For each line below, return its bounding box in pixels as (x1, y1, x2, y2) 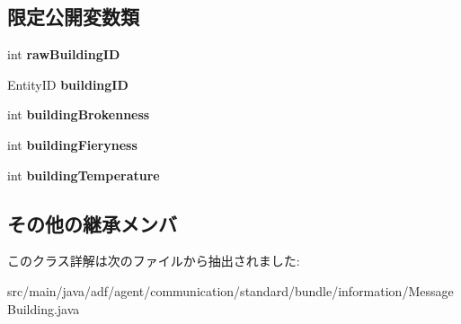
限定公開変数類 (7, 3, 139, 31)
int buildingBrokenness (7, 105, 150, 124)
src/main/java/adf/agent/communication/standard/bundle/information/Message (7, 281, 454, 300)
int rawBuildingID (7, 45, 120, 64)
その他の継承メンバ (7, 209, 177, 237)
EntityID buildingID (7, 74, 129, 93)
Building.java (7, 299, 80, 318)
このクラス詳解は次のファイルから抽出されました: (7, 251, 300, 270)
